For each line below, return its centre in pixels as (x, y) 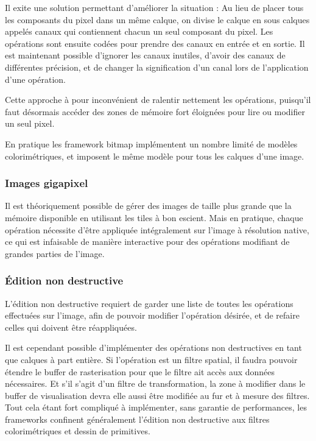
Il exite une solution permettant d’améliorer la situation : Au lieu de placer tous (154, 7)
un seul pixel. (30, 123)
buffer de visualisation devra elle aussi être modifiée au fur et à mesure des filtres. (157, 395)
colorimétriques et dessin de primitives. (78, 431)
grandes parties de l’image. (55, 253)
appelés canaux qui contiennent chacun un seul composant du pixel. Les (139, 31)
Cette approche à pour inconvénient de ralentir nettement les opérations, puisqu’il (158, 100)
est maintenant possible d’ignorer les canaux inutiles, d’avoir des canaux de (145, 55)
